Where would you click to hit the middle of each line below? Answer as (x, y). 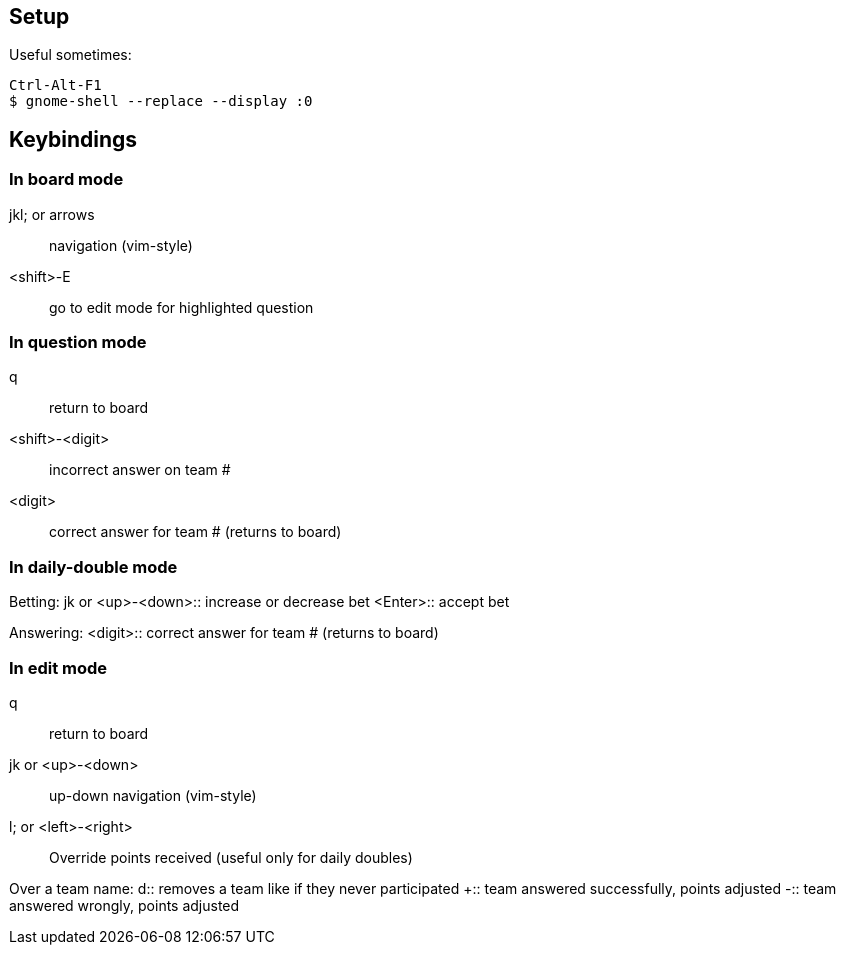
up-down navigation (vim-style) (153, 795)
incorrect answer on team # (140, 470)
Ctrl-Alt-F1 (55, 85)
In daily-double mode (93, 566)
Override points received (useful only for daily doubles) (231, 857)
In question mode (78, 342)
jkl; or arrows (52, 214)
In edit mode (58, 667)
